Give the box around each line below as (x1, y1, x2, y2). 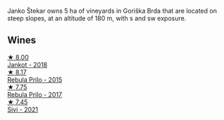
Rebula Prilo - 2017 (7, 90, 62, 98)
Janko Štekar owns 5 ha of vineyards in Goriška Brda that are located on (7, 7, 217, 15)
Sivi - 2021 (7, 105, 39, 114)
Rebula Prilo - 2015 (7, 75, 63, 84)
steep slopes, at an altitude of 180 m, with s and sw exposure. (7, 14, 187, 22)
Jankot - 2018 (7, 60, 48, 69)
